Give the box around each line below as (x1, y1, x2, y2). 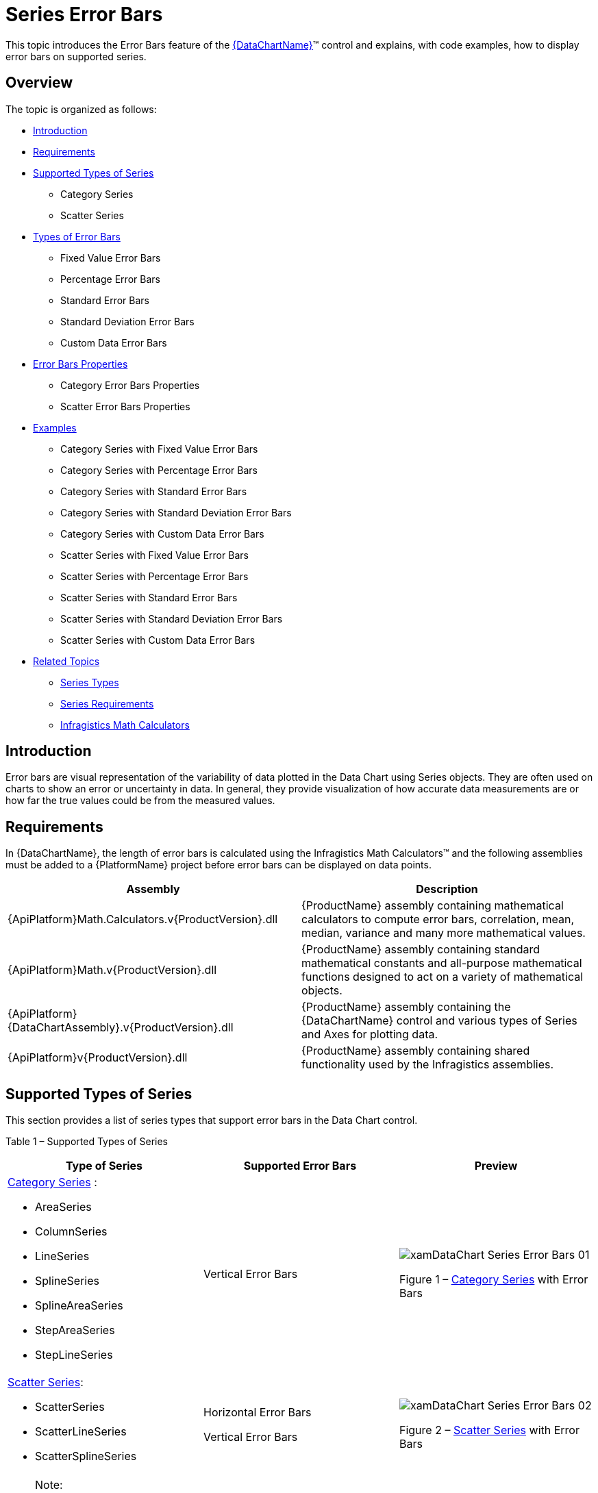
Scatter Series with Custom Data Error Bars (60, 633, 256, 646)
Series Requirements (60, 697, 154, 710)
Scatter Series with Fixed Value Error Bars (60, 549, 249, 561)
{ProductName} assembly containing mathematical (301, 899, 564, 913)
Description (416, 882, 478, 896)
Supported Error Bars (243, 1159, 357, 1173)
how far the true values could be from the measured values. (5, 794, 275, 807)
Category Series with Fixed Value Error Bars (60, 442, 258, 455)
